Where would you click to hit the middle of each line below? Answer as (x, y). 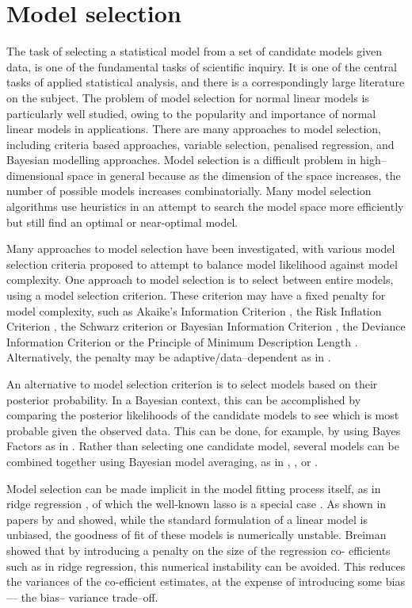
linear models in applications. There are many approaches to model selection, (194, 129)
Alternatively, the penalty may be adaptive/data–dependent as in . (169, 357)
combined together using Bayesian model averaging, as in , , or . (162, 461)
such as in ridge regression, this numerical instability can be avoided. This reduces (206, 566)
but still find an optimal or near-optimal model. (122, 222)
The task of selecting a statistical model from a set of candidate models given (195, 51)
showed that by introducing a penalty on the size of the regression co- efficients (198, 550)
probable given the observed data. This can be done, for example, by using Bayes (204, 430)
